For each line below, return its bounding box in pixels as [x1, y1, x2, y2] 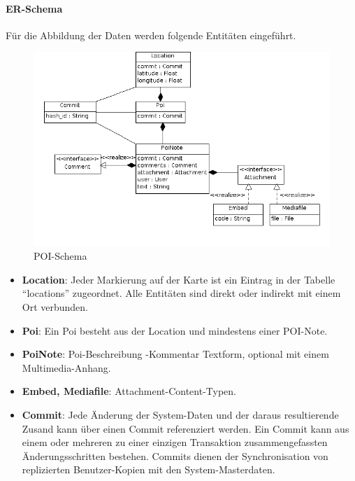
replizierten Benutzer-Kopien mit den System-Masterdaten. [22, 462, 275, 477]
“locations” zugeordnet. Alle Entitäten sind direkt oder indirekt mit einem [22, 286, 341, 300]
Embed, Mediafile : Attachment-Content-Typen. [22, 384, 236, 398]
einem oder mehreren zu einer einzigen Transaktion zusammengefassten [22, 435, 328, 449]
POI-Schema [34, 249, 87, 263]
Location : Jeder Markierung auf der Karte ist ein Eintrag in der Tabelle [22, 272, 335, 286]
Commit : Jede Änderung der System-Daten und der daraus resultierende [22, 407, 339, 421]
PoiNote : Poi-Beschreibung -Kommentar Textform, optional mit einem [22, 347, 329, 361]
